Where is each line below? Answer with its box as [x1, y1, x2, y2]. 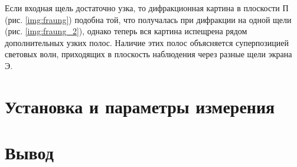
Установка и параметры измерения [5, 94, 275, 118]
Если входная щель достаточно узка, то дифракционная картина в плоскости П [5, 2, 289, 14]
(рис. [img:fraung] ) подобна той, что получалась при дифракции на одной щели [5, 13, 292, 25]
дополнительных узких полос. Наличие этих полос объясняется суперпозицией [5, 36, 289, 48]
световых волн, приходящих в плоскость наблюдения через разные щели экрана [5, 48, 292, 60]
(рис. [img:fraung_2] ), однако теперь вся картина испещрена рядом [5, 25, 247, 37]
